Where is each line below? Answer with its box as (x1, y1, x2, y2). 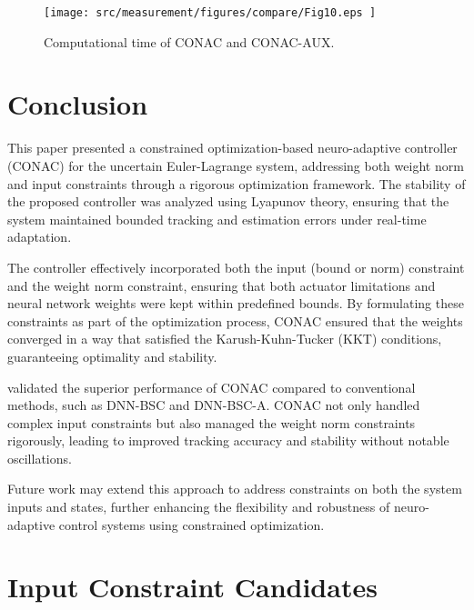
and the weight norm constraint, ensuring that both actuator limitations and (7, 275, 436, 295)
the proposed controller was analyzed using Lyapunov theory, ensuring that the (7, 192, 449, 211)
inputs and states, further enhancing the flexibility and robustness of (7, 497, 390, 516)
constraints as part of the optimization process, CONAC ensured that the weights (7, 311, 463, 330)
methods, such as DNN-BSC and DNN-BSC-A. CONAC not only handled (7, 395, 420, 415)
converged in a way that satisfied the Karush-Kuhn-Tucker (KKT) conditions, (7, 329, 442, 348)
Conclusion (7, 85, 148, 123)
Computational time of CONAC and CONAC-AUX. (44, 32, 335, 51)
